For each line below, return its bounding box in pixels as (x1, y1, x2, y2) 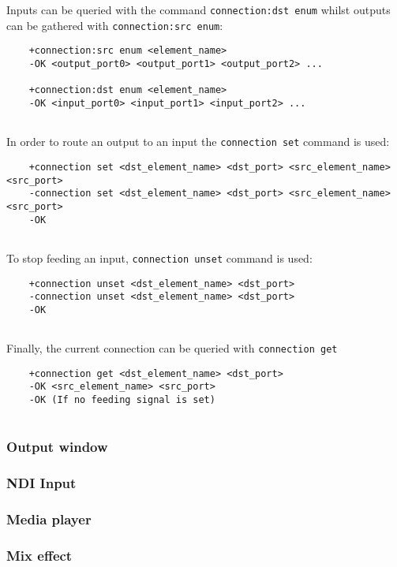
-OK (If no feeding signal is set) (28, 394, 215, 406)
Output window (6, 437, 108, 457)
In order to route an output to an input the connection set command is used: (6, 133, 390, 150)
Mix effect (6, 545, 73, 565)
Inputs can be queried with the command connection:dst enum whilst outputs (6, 2, 391, 17)
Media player (6, 509, 92, 529)
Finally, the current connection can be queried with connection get (6, 340, 338, 356)
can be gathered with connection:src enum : (6, 17, 223, 33)
